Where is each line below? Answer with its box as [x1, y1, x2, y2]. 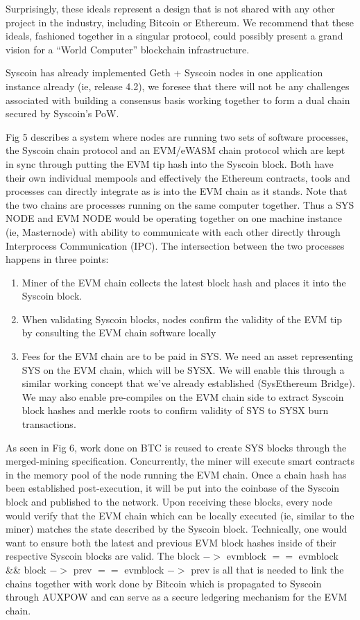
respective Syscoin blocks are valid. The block [6, 549, 200, 563]
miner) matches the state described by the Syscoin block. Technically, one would [6, 522, 348, 536]
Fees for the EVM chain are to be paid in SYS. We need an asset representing [22, 349, 354, 363]
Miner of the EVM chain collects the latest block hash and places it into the [22, 275, 346, 289]
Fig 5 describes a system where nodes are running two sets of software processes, [6, 129, 348, 144]
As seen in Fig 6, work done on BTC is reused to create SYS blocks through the [6, 440, 347, 454]
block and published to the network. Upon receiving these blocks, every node [6, 494, 332, 508]
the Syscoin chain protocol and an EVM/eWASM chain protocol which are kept [6, 143, 345, 157]
